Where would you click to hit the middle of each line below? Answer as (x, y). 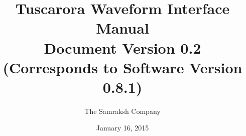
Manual (122, 28)
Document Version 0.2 (122, 47)
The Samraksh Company (122, 111)
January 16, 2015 (122, 128)
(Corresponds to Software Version (122, 67)
